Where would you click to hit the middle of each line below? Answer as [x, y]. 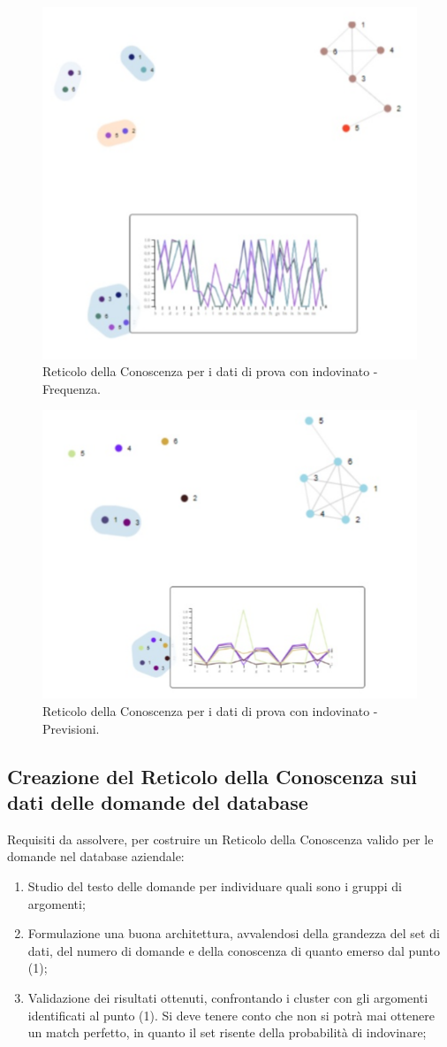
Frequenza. [72, 388]
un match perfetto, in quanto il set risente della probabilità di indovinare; [227, 1032]
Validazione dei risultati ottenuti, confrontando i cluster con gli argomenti [228, 998]
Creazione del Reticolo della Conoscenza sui [212, 776]
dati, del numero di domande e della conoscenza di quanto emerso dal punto [234, 950]
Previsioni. [71, 728]
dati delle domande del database [158, 802]
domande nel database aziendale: [96, 856]
